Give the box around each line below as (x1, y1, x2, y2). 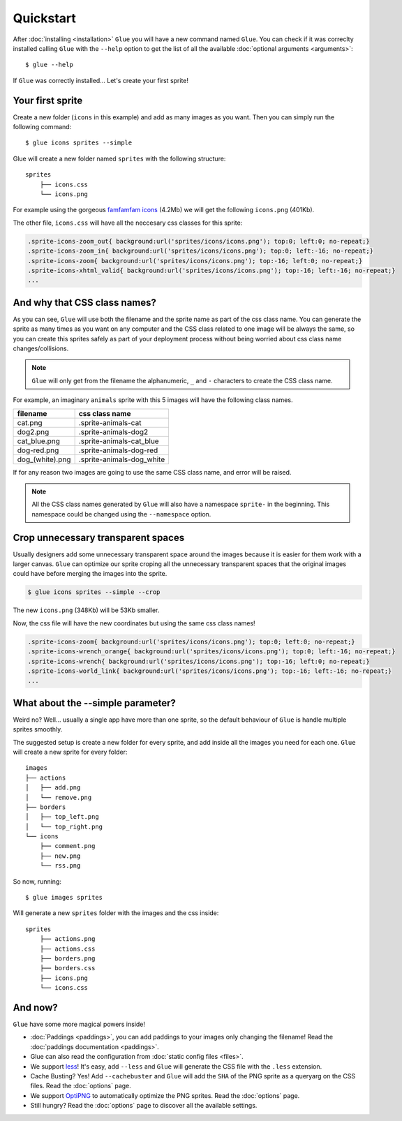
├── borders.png (39, 955, 96, 963)
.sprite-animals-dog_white (78, 454, 165, 464)
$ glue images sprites (25, 893, 103, 902)
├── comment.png (39, 842, 96, 850)
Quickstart (13, 10, 77, 26)
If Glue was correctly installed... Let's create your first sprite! (13, 76, 188, 84)
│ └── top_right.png (25, 822, 103, 831)
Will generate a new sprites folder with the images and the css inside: (13, 909, 219, 917)
